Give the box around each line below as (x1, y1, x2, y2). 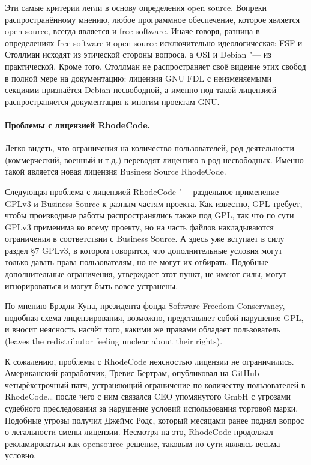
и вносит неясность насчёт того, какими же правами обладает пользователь (5, 323, 280, 335)
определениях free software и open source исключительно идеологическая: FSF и (5, 36, 303, 49)
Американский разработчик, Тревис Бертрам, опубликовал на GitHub (5, 367, 259, 379)
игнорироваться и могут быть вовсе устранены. (5, 279, 178, 292)
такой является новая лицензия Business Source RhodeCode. (5, 165, 226, 178)
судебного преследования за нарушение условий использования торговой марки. (5, 402, 298, 415)
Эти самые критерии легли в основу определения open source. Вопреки (5, 1, 267, 13)
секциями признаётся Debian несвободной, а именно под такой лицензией (5, 83, 277, 96)
